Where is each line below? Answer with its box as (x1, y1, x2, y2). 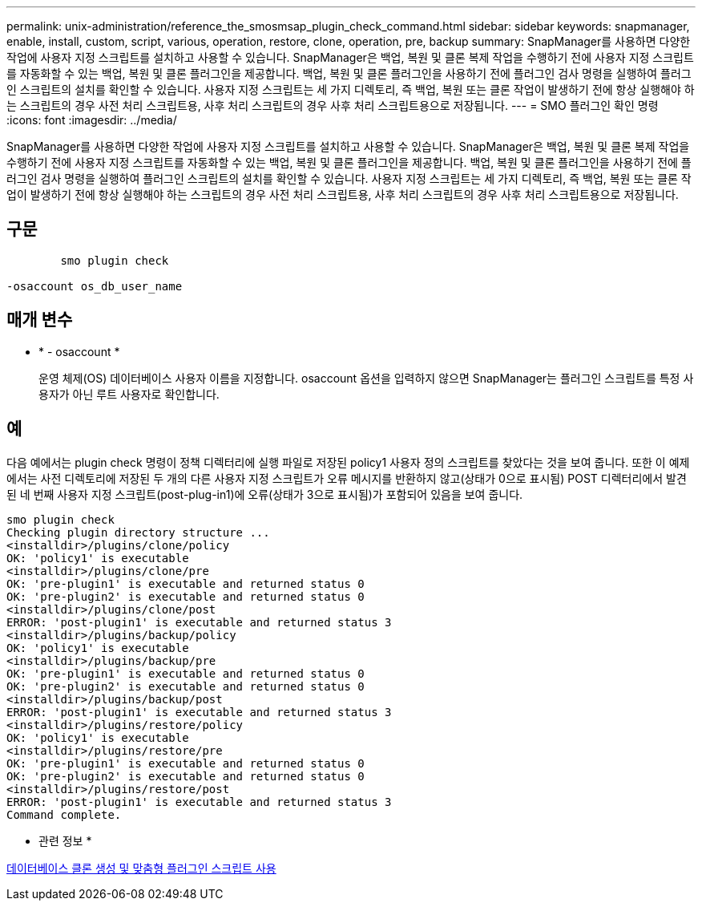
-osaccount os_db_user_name (6, 279, 183, 293)
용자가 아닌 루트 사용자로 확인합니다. (38, 387, 220, 401)
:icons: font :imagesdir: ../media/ (6, 113, 177, 127)
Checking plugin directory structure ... (6, 525, 270, 539)
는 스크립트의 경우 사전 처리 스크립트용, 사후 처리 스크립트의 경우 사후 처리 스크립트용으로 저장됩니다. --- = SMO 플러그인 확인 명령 (6, 99, 659, 112)
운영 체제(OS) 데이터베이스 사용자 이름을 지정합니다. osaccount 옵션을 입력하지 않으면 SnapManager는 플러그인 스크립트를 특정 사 (38, 370, 694, 385)
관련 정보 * (38, 833, 92, 848)
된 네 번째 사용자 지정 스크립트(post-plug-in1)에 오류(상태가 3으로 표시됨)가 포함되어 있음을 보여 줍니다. (6, 487, 523, 501)
